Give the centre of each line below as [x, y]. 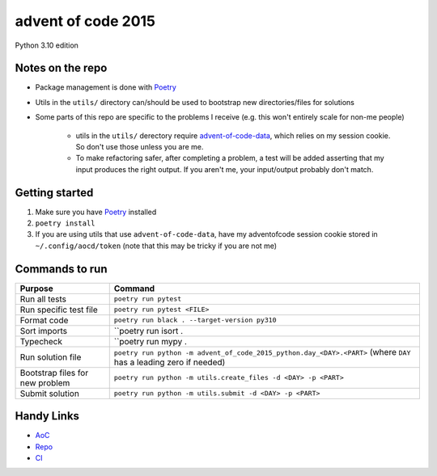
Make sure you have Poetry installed [96, 212]
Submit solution [50, 394]
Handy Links [47, 416]
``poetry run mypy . [151, 341]
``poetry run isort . [148, 331]
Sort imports [44, 331]
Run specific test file [59, 310]
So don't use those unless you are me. [140, 147]
